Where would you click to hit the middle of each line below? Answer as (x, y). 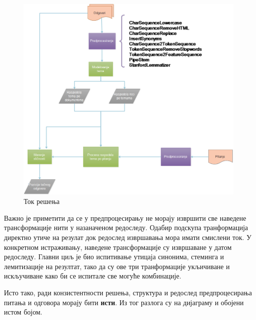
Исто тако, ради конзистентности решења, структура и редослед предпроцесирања (128, 293)
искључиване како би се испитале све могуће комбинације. (93, 276)
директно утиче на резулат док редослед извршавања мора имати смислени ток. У (128, 237)
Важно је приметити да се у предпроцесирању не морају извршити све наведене (125, 218)
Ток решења (42, 201)
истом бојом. (23, 312)
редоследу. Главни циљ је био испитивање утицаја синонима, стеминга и (114, 257)
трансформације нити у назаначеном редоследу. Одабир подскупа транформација (126, 227)
